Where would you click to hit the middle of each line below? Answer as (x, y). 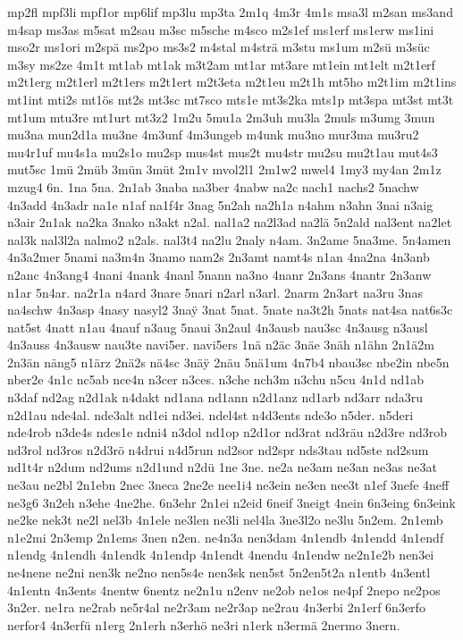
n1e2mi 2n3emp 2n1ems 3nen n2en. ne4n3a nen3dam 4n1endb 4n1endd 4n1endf (226, 537)
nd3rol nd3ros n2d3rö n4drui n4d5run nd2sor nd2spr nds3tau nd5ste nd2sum (218, 449)
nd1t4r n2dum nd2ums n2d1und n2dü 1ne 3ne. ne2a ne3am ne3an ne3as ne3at (222, 467)
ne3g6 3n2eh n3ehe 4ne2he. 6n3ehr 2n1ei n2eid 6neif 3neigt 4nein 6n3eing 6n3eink (231, 502)
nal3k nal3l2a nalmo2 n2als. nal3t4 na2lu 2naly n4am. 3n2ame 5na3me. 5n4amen (229, 239)
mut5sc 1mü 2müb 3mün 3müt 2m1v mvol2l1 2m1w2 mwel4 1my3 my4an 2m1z (224, 169)
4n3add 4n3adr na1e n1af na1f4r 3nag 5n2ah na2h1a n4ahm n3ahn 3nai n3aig (220, 204)
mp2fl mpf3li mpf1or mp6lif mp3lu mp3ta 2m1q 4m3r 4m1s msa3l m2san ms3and (230, 12)
